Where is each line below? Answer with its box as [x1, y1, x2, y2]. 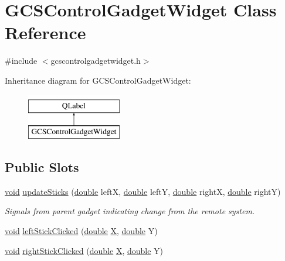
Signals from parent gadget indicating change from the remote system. [5, 205, 255, 217]
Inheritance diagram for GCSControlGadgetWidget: [5, 74, 191, 86]
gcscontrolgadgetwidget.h [50, 54, 141, 67]
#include [5, 54, 38, 67]
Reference [5, 20, 86, 44]
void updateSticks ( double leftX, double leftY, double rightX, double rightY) [5, 185, 281, 197]
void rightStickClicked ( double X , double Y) [5, 244, 164, 256]
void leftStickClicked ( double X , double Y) [5, 225, 158, 237]
